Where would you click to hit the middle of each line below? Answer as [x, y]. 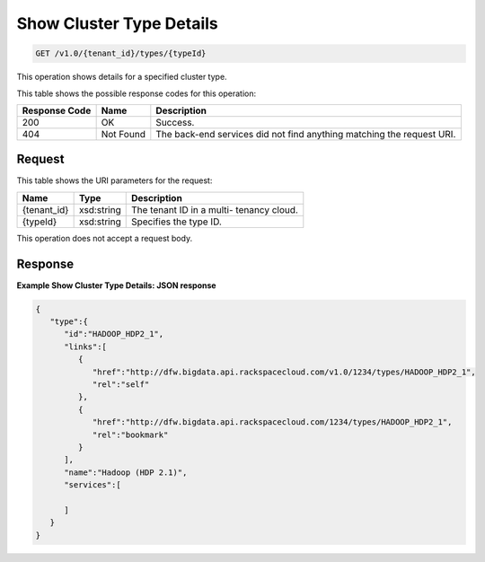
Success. [175, 122]
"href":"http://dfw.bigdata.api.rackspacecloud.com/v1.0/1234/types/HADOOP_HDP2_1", [284, 372]
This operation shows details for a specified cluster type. [122, 77]
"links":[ [86, 347]
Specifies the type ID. [176, 222]
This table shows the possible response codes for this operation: [137, 93]
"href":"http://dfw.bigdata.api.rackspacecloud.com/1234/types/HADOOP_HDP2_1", [272, 422]
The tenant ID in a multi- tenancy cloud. [214, 209]
